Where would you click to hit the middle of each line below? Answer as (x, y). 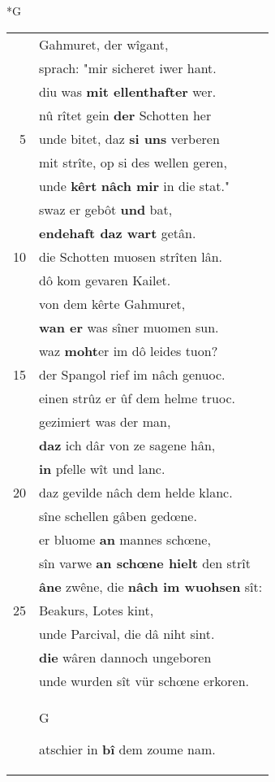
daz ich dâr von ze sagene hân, (127, 445)
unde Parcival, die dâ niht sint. (127, 633)
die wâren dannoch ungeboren (125, 657)
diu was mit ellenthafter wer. (128, 91)
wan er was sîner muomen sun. (129, 327)
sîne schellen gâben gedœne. (118, 515)
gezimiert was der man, (105, 421)
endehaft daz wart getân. (118, 232)
